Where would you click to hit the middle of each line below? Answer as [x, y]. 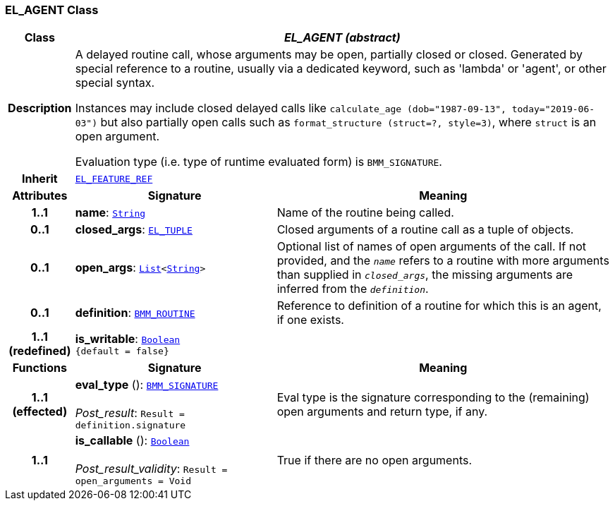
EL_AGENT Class [52, 10]
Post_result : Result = [130, 413]
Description [40, 108]
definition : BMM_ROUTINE [135, 313]
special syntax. [115, 83]
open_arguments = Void [133, 481]
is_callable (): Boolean [132, 441]
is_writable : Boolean [128, 338]
